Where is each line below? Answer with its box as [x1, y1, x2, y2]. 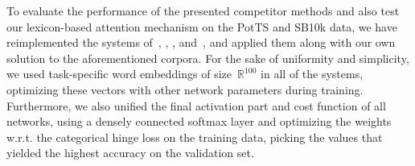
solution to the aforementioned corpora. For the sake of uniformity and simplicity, [6, 49, 409, 66]
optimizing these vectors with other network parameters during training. [6, 81, 364, 98]
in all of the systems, [261, 65, 364, 82]
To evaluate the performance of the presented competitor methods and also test [6, 2, 400, 19]
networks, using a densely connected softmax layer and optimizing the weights [6, 113, 392, 130]
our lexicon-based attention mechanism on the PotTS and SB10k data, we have [6, 18, 397, 35]
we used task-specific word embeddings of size [6, 65, 232, 82]
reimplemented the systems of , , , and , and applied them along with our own [6, 34, 396, 51]
